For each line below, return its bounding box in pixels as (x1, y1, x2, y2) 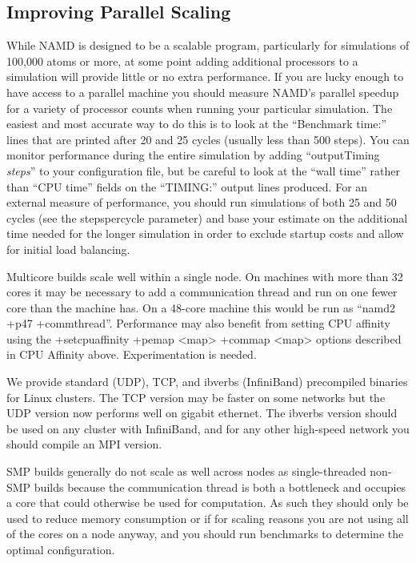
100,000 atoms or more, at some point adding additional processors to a (6, 52, 358, 69)
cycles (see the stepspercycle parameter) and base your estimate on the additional (6, 209, 408, 226)
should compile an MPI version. (6, 436, 162, 452)
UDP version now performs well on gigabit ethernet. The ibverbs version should (6, 404, 398, 421)
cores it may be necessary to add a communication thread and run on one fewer (6, 284, 398, 300)
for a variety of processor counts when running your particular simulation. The (6, 99, 393, 116)
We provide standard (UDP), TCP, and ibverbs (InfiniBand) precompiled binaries (6, 373, 408, 390)
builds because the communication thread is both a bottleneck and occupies (34, 478, 406, 495)
